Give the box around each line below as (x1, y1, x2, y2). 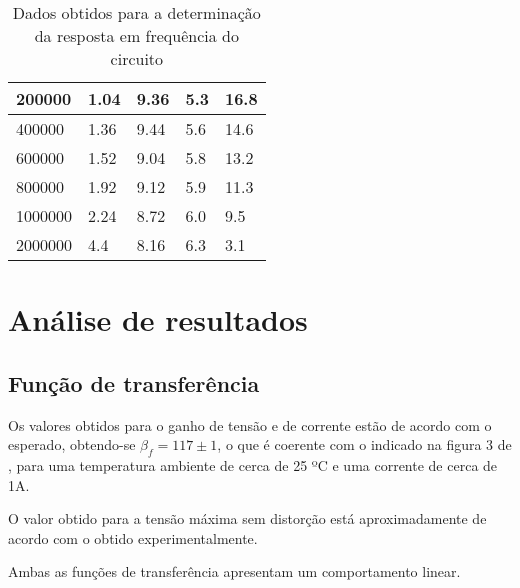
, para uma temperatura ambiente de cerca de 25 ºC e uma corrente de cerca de (8, 454, 498, 475)
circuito (110, 47, 164, 70)
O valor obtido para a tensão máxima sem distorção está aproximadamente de (8, 508, 487, 529)
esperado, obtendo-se (8, 434, 136, 455)
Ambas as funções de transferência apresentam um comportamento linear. (8, 561, 461, 582)
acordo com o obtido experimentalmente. (8, 527, 258, 548)
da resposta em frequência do (34, 24, 239, 47)
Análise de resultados (8, 299, 308, 340)
